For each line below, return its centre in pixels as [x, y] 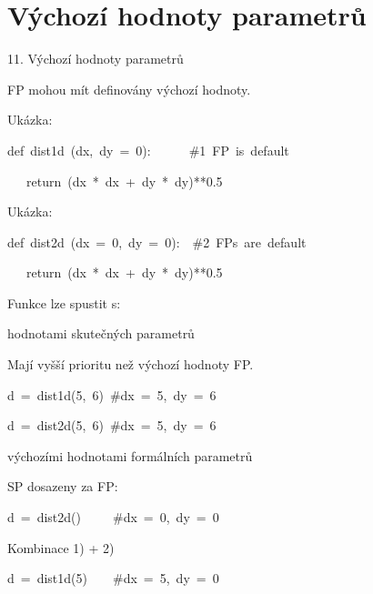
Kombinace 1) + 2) [61, 547]
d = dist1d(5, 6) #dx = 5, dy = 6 [112, 394]
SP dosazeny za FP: [63, 486]
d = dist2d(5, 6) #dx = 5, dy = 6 [112, 425]
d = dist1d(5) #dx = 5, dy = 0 [113, 578]
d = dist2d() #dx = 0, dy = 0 [113, 517]
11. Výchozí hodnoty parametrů [96, 59]
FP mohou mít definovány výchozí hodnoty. [129, 89]
